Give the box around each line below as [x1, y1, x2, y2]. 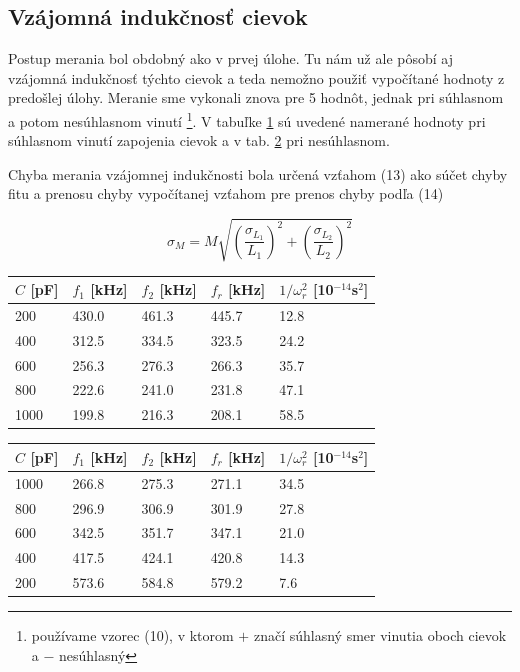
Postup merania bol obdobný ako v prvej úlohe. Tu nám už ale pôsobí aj [8, 48, 453, 69]
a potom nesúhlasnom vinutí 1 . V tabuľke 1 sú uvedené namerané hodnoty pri [8, 107, 486, 131]
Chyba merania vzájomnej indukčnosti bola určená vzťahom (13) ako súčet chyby [8, 163, 508, 184]
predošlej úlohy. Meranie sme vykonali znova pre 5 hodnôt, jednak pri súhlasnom [8, 87, 504, 108]
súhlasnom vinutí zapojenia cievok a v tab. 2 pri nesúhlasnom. [8, 130, 390, 151]
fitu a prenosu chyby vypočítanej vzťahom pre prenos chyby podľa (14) [8, 183, 444, 204]
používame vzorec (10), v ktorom [31, 625, 234, 646]
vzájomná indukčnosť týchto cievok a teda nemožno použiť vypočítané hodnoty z [8, 67, 505, 88]
